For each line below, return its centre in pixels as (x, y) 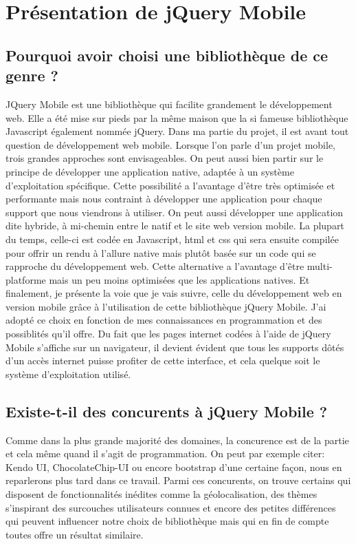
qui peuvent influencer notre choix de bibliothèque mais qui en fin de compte (167, 521)
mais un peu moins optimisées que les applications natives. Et (179, 279)
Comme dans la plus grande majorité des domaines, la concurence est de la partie (177, 440)
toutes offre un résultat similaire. (75, 534)
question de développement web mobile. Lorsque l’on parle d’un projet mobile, (170, 144)
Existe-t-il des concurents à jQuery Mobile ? (167, 411)
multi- (320, 266)
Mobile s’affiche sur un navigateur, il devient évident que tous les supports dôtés (175, 347)
